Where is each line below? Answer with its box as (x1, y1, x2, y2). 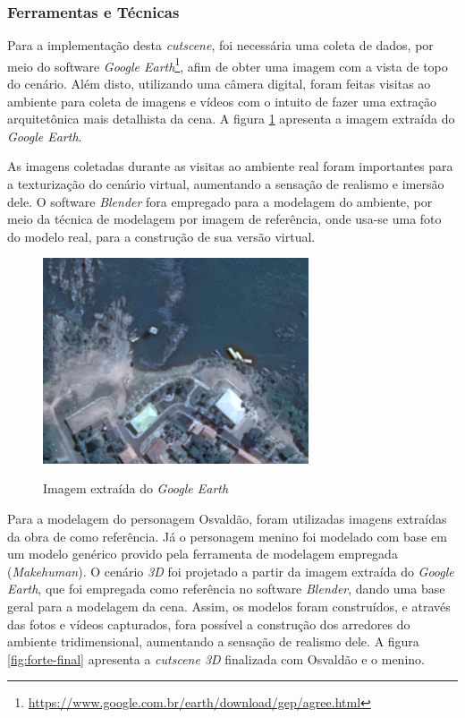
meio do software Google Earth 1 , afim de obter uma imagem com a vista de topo (7, 54, 448, 75)
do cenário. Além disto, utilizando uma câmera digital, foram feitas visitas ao (7, 74, 431, 93)
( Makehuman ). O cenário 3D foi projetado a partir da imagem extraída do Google (7, 561, 454, 580)
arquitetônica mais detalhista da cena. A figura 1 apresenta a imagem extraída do (7, 109, 455, 128)
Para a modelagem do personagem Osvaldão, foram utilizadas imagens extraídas (7, 509, 447, 528)
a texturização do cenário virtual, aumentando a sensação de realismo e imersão (7, 175, 444, 193)
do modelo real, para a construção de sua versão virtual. (7, 227, 316, 245)
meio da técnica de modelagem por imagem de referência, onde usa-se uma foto (7, 209, 442, 228)
